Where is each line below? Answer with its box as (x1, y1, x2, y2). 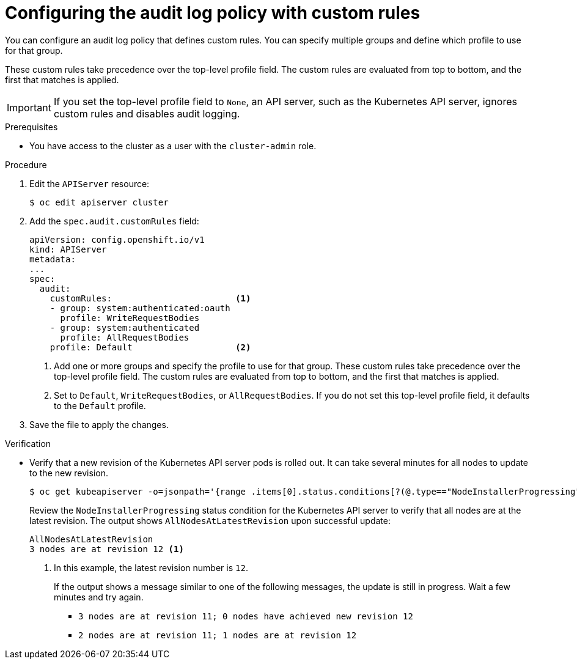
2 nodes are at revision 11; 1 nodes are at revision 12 (78, 630, 357, 640)
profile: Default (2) (50, 342, 251, 352)
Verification (5, 438, 51, 449)
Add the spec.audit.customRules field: (29, 215, 199, 226)
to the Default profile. (54, 400, 146, 411)
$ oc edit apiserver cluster (29, 197, 169, 207)
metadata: (29, 254, 76, 264)
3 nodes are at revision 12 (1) (29, 544, 184, 554)
